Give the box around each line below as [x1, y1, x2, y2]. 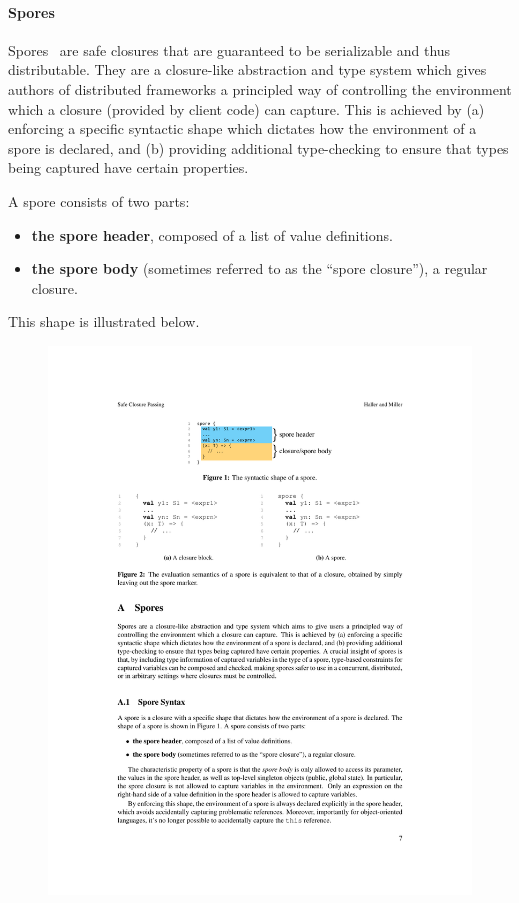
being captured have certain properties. [8, 157, 249, 178]
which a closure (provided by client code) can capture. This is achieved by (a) [8, 98, 485, 119]
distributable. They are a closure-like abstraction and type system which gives [8, 59, 487, 80]
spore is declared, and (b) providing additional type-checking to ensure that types [8, 137, 509, 158]
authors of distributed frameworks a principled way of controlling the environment [8, 78, 512, 99]
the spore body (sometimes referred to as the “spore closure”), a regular [31, 258, 488, 279]
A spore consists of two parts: [8, 190, 190, 211]
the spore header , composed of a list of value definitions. [31, 224, 393, 245]
